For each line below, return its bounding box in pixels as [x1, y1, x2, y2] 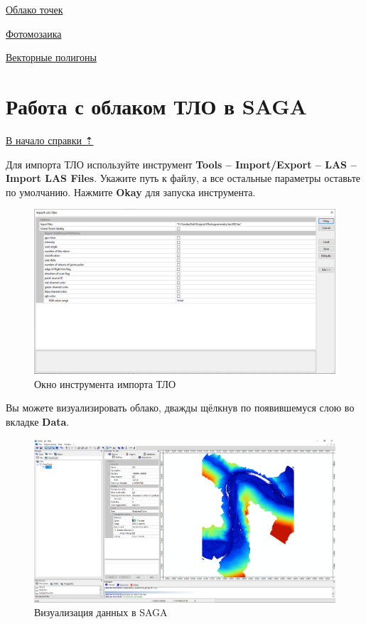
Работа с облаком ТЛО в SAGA [6, 91, 307, 120]
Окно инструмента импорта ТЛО [34, 376, 176, 391]
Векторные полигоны [6, 50, 97, 65]
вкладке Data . [6, 414, 70, 429]
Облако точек [6, 2, 63, 16]
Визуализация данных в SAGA [34, 605, 168, 620]
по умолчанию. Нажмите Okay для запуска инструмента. [6, 184, 256, 199]
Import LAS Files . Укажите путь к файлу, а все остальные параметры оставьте [6, 171, 361, 185]
